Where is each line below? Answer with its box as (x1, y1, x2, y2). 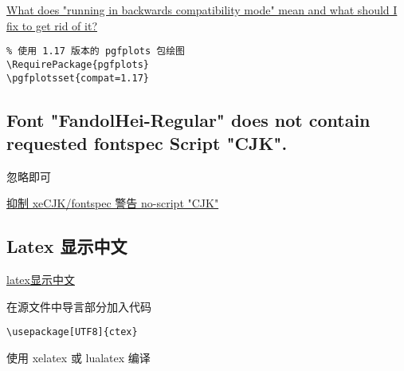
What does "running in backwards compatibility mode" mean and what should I (6, 2, 398, 18)
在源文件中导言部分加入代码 (6, 298, 151, 314)
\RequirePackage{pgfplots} (6, 58, 149, 70)
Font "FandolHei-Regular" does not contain (6, 107, 371, 132)
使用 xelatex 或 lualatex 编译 (6, 349, 151, 365)
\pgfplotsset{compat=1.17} (6, 72, 149, 84)
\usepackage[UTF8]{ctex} (6, 326, 138, 338)
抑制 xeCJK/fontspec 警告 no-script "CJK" (6, 195, 219, 211)
